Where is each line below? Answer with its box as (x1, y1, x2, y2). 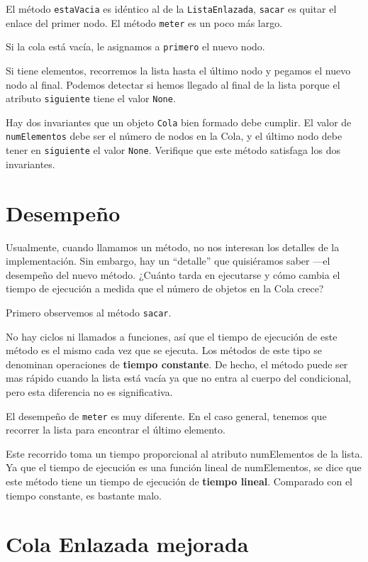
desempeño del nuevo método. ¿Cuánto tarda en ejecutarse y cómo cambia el (6, 267, 340, 282)
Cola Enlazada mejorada (6, 529, 249, 558)
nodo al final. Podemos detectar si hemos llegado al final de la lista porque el (6, 77, 340, 92)
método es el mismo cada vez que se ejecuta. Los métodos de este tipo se (6, 343, 322, 358)
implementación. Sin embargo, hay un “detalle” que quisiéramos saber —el (6, 253, 330, 268)
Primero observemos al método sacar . (6, 304, 172, 319)
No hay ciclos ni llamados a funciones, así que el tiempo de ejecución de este (6, 329, 338, 343)
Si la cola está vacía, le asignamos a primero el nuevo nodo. (6, 39, 265, 54)
